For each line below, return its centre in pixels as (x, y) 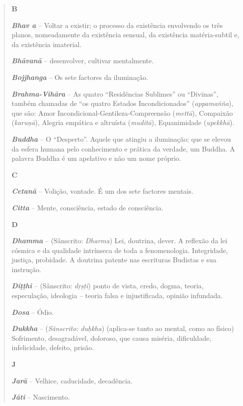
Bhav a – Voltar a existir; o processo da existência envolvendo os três (117, 25)
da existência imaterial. (46, 44)
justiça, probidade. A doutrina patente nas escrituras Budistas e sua (114, 260)
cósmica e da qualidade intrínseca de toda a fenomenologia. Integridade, (120, 250)
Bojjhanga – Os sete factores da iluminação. (80, 77)
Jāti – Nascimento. (41, 397)
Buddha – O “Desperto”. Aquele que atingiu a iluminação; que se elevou (121, 139)
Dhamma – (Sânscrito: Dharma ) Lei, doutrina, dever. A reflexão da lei (120, 241)
